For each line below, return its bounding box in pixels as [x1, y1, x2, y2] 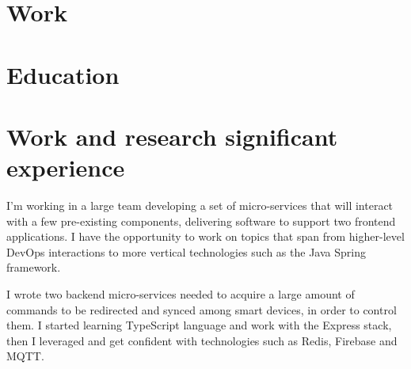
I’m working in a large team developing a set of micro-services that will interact [6, 197, 394, 214]
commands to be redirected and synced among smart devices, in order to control [6, 301, 397, 318]
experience [6, 151, 125, 184]
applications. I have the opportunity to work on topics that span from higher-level [6, 228, 405, 245]
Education [6, 58, 120, 90]
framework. [6, 259, 61, 276]
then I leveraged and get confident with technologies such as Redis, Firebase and [6, 332, 398, 348]
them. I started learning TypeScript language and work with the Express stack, [6, 317, 392, 333]
